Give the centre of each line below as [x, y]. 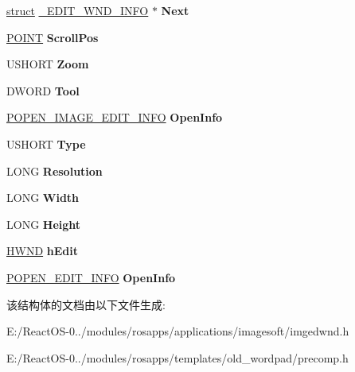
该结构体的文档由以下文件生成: [86, 304]
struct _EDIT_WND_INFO [78, 10]
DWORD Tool [43, 90]
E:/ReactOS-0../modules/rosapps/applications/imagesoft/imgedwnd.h [178, 331]
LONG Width [43, 198]
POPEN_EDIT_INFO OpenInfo [91, 277]
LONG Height [44, 224]
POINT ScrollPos [53, 37]
